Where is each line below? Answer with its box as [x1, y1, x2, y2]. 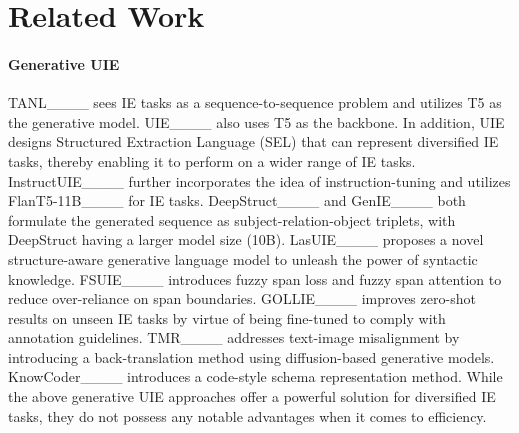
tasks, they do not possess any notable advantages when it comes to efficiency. [8, 405, 487, 426]
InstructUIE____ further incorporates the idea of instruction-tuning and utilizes [8, 170, 511, 191]
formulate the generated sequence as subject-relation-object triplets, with [8, 209, 456, 230]
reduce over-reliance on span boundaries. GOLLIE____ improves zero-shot [8, 288, 476, 309]
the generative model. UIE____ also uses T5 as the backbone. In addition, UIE [8, 111, 505, 132]
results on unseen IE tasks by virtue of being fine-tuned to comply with [8, 307, 446, 328]
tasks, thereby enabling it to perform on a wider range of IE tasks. [8, 150, 416, 171]
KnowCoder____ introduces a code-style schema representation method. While [8, 366, 503, 387]
